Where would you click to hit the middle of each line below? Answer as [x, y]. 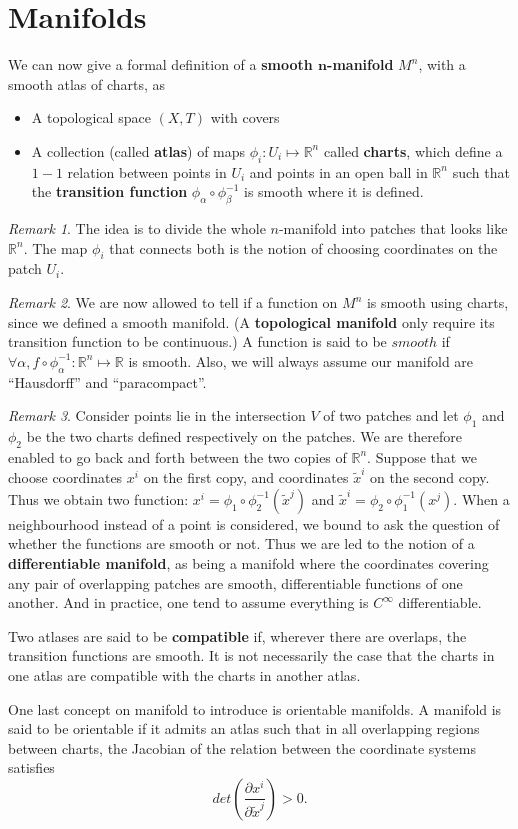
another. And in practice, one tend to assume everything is [188, 602]
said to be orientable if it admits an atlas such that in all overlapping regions [244, 728]
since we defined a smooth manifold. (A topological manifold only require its [251, 321]
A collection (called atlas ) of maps [138, 150]
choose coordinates [65, 477]
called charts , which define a [413, 150]
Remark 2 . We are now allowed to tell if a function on [173, 302]
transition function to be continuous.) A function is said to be [197, 341]
